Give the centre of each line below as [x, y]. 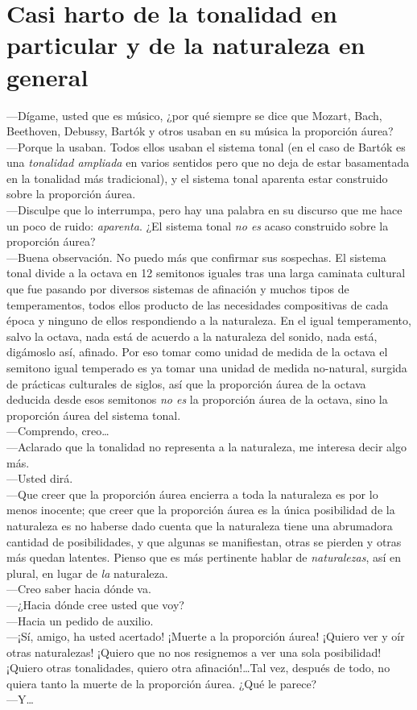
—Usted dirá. [40, 478]
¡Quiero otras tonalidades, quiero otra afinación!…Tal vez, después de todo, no [198, 668]
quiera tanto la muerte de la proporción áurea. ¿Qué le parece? [162, 683]
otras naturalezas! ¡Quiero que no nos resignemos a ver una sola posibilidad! [194, 652]
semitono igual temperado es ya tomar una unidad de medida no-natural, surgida [207, 367]
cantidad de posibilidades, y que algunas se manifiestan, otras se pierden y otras [204, 541]
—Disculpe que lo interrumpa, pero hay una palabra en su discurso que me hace [204, 210]
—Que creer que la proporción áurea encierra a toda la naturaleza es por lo [192, 494]
